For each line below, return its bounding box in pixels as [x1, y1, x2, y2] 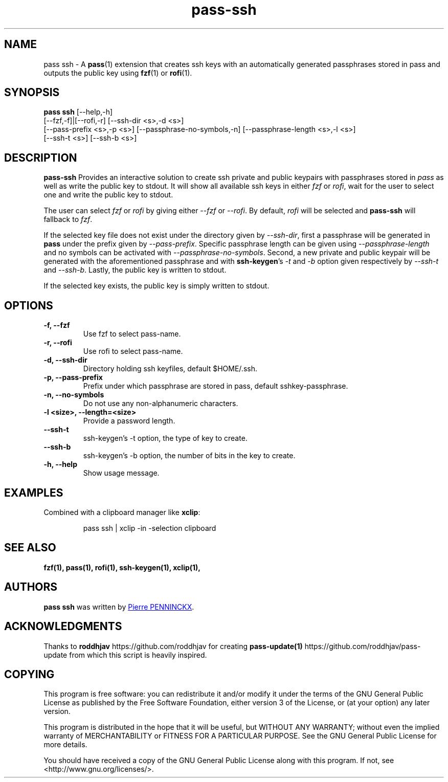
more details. [43, 740, 87, 749]
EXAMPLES [4, 486, 63, 499]
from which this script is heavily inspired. [69, 650, 207, 659]
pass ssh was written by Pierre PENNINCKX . [43, 602, 194, 611]
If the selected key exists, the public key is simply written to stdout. [43, 281, 270, 291]
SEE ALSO [4, 541, 56, 554]
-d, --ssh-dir [43, 355, 87, 365]
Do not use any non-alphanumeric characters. [83, 399, 238, 408]
